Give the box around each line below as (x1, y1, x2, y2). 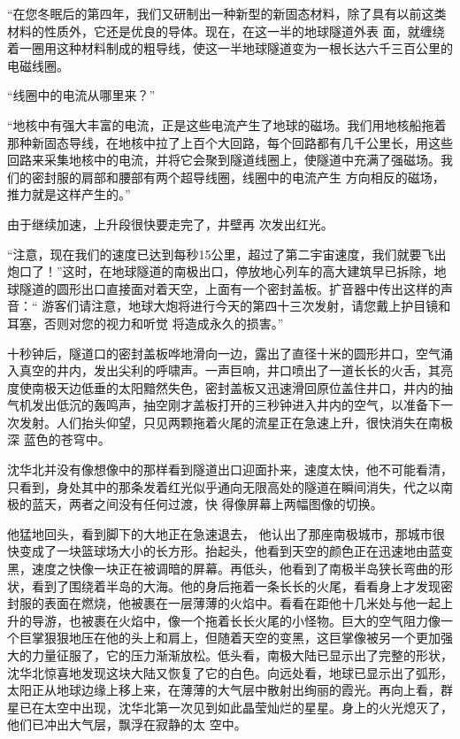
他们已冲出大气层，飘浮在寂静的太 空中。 (7, 715, 247, 734)
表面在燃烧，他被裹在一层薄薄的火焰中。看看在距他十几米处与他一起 (43, 594, 441, 612)
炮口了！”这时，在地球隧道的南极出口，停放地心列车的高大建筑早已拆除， (7, 262, 434, 281)
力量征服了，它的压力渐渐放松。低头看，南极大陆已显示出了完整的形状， (31, 646, 453, 664)
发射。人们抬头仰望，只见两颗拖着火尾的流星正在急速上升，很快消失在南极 (19, 412, 453, 431)
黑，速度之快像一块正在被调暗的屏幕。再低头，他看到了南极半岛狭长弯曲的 (7, 559, 441, 578)
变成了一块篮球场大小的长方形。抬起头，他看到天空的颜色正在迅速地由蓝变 (19, 542, 453, 560)
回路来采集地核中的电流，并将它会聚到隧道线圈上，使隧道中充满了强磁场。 (7, 150, 441, 169)
